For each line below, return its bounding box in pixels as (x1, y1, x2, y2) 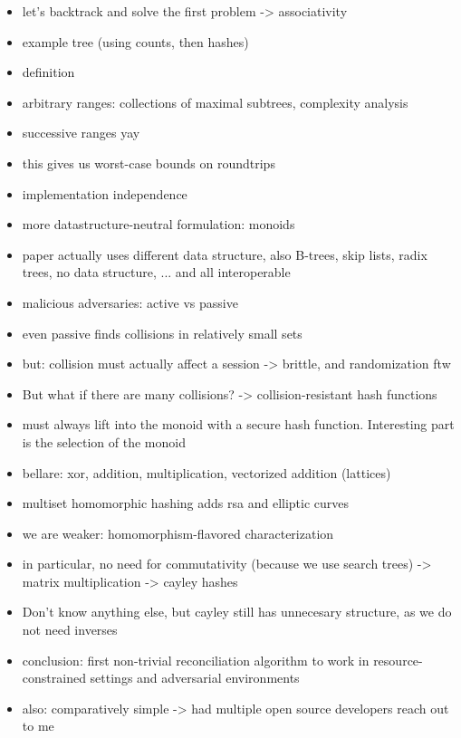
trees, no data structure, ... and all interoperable (22, 263, 291, 282)
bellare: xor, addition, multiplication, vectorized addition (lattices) (22, 463, 391, 482)
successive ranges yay (22, 123, 140, 142)
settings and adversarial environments (90, 668, 300, 687)
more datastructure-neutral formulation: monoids (22, 215, 295, 234)
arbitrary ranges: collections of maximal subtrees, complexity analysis (22, 92, 408, 111)
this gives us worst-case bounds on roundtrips (22, 153, 275, 172)
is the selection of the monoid (22, 432, 186, 451)
